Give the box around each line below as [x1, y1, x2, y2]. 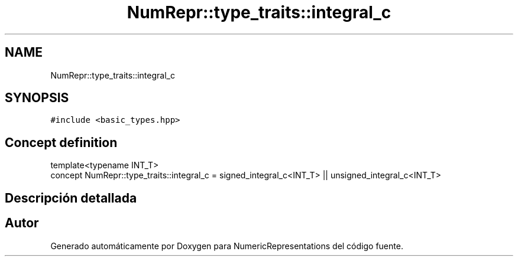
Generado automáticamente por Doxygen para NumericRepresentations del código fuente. [50, 240, 403, 251]
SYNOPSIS [5, 90, 69, 106]
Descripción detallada [5, 190, 137, 205]
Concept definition [5, 135, 118, 150]
